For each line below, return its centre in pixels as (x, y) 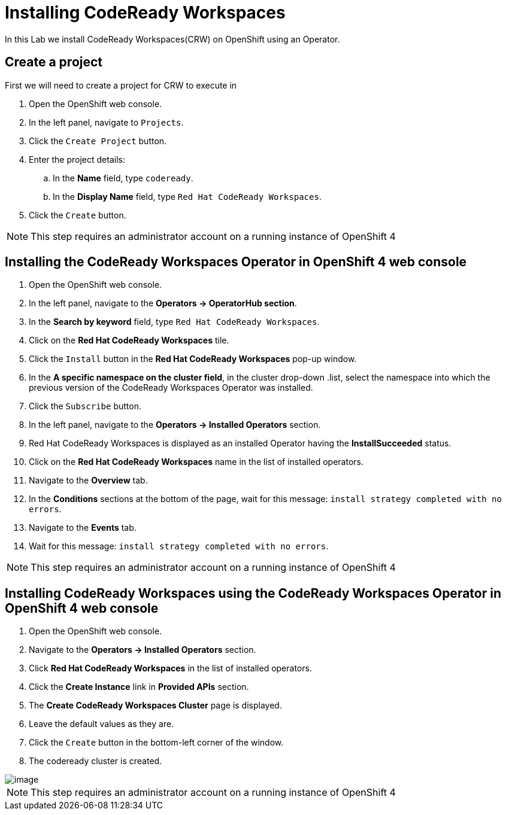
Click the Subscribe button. (85, 406)
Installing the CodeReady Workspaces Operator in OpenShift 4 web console (236, 262)
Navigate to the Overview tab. (88, 481)
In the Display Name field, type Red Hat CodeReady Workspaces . (187, 196)
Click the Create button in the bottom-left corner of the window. (156, 743)
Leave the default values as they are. (101, 724)
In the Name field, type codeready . (123, 178)
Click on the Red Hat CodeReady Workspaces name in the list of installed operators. (196, 462)
